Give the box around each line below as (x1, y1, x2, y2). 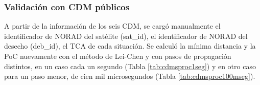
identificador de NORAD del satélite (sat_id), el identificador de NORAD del (4, 30, 248, 41)
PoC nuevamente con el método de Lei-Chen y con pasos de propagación (4, 51, 231, 61)
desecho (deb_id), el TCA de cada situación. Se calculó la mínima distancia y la (4, 40, 256, 51)
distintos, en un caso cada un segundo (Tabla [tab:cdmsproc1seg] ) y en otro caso (4, 60, 256, 71)
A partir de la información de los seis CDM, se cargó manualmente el (4, 20, 221, 31)
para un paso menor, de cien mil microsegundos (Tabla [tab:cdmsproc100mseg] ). (4, 71, 255, 81)
